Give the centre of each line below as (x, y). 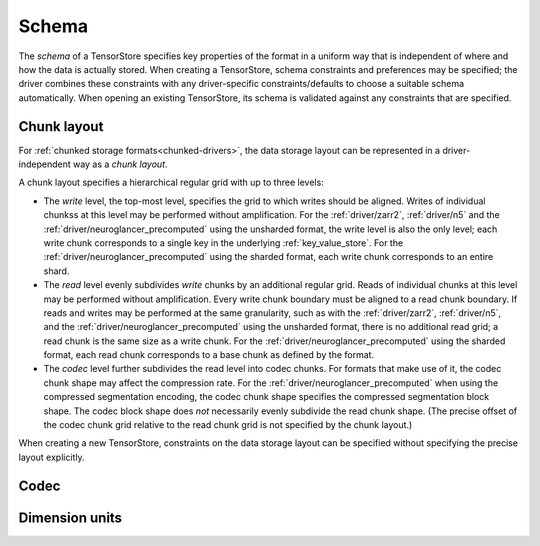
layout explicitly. (51, 457)
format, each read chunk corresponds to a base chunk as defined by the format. (209, 355)
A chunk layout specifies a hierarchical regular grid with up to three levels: (171, 182)
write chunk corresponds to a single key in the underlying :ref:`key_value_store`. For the (223, 242)
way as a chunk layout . (120, 164)
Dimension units (70, 517)
